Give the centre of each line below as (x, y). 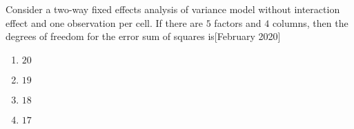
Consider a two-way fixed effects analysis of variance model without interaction (173, 9)
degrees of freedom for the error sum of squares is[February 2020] (143, 36)
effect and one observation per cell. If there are (105, 22)
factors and (238, 22)
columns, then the (310, 22)
